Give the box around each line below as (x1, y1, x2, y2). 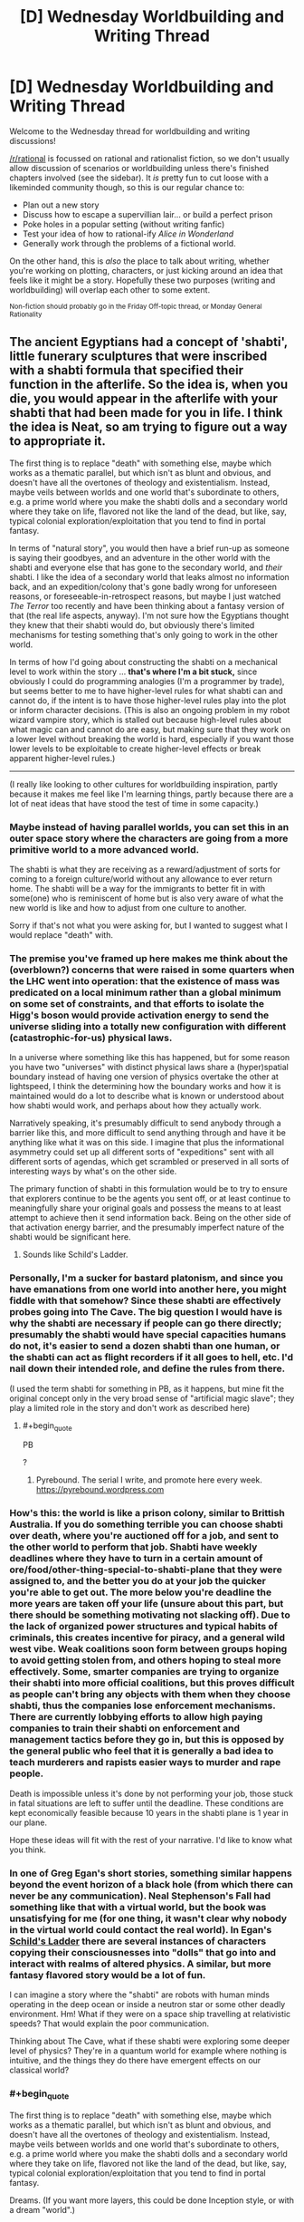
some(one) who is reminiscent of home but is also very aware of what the (9, 893, 284, 903)
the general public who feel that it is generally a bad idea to (9, 1744, 274, 1757)
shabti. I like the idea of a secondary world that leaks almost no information (9, 571, 290, 582)
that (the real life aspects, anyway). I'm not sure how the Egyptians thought (9, 610, 290, 621)
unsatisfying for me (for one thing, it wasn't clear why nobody (9, 1912, 288, 1925)
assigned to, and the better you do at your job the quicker (9, 1575, 267, 1588)
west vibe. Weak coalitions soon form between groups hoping (9, 1643, 288, 1656)
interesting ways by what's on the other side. (9, 1166, 177, 1177)
